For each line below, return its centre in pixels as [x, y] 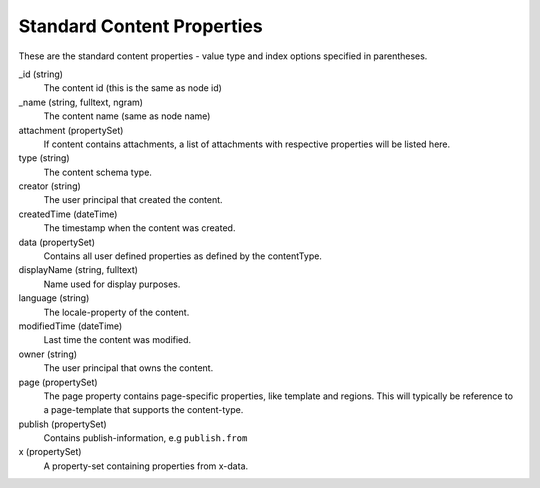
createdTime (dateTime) [68, 214]
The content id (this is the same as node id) [132, 88]
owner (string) [48, 354]
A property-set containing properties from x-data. [146, 466]
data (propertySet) [56, 242]
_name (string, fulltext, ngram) [81, 102]
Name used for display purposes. [112, 284]
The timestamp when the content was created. [139, 228]
